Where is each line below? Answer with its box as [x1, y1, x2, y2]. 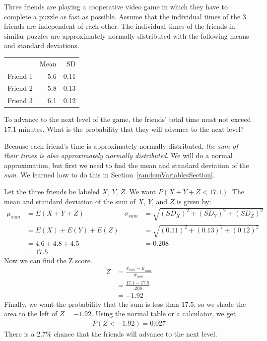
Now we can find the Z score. [4, 255, 92, 266]
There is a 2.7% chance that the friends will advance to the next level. [4, 329, 217, 339]
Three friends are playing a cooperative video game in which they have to [4, 1, 228, 11]
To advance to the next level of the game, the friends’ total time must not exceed [4, 114, 251, 124]
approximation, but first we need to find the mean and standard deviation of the [4, 160, 249, 170]
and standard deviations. [4, 40, 79, 51]
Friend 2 [7, 83, 33, 93]
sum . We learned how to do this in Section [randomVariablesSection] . [4, 170, 215, 180]
